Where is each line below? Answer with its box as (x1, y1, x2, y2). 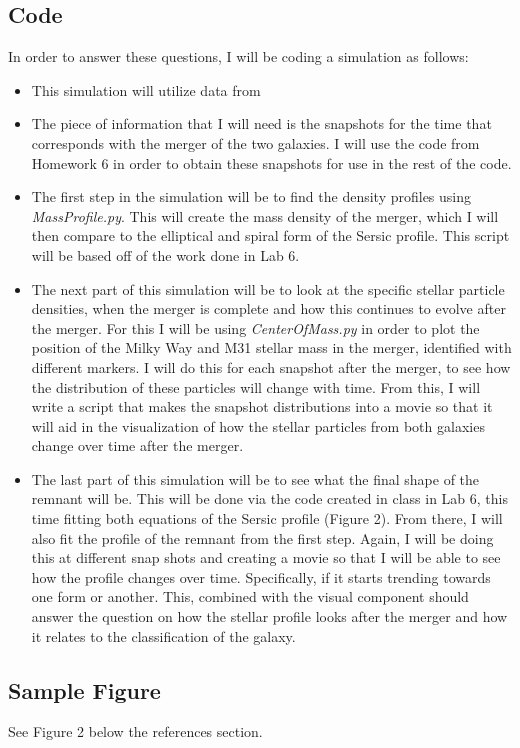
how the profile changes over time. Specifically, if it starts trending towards (31, 566, 491, 587)
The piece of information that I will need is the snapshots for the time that (31, 113, 492, 134)
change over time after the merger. (31, 435, 244, 456)
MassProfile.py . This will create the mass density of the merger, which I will (31, 205, 499, 226)
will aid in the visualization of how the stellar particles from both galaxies (31, 415, 485, 436)
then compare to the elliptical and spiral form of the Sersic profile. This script (31, 225, 510, 246)
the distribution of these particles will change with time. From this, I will (31, 376, 481, 397)
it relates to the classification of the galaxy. (31, 625, 296, 646)
